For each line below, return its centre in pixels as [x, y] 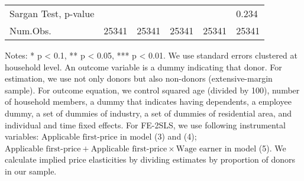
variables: [22, 136]
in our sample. [31, 171]
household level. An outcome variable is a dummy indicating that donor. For [143, 67]
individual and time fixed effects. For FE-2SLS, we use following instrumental [145, 125]
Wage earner [199, 149]
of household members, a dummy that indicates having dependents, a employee [148, 101]
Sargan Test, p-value [52, 13]
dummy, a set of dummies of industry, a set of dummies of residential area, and [148, 113]
